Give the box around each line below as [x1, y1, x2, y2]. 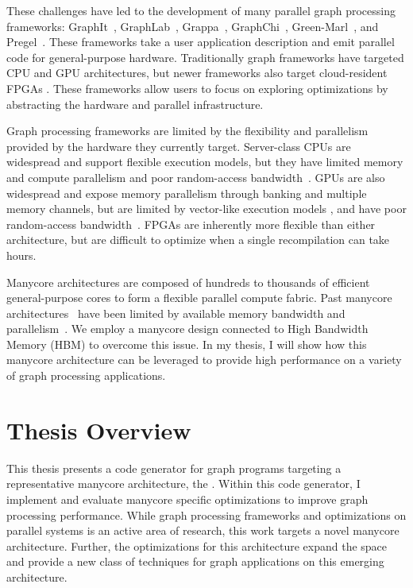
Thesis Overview [6, 413, 191, 446]
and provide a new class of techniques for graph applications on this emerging [6, 553, 384, 570]
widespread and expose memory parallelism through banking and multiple [6, 184, 367, 201]
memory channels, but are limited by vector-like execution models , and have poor [6, 200, 407, 217]
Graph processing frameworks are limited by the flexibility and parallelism [6, 122, 369, 139]
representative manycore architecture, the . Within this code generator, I [6, 475, 361, 492]
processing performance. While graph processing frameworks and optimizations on [6, 506, 407, 523]
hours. [6, 246, 37, 263]
